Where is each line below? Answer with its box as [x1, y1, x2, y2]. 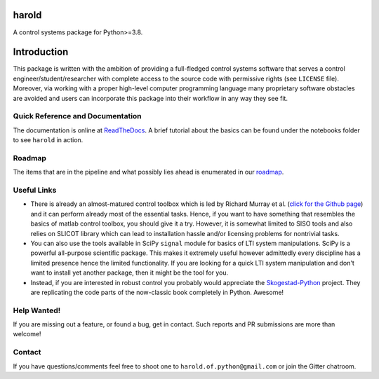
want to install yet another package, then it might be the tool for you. [30, 268, 229, 277]
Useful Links [13, 186, 57, 195]
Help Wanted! [13, 305, 61, 315]
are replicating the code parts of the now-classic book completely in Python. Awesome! [30, 288, 284, 296]
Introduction [13, 46, 69, 58]
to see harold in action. [13, 136, 84, 144]
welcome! [13, 330, 41, 338]
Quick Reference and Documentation [13, 111, 142, 121]
